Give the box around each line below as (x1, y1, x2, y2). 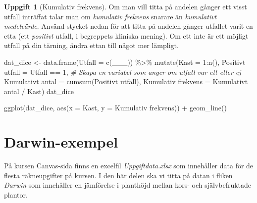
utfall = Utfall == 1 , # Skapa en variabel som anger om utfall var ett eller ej (4, 66, 241, 77)
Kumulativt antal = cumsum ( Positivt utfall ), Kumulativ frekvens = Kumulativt (4, 76, 248, 87)
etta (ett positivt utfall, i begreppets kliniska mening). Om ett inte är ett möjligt (4, 30, 249, 41)
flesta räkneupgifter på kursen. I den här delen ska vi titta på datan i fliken (4, 170, 233, 180)
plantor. (4, 189, 28, 200)
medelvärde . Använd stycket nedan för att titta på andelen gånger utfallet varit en (4, 21, 253, 31)
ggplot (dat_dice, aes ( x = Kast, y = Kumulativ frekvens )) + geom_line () (4, 102, 227, 113)
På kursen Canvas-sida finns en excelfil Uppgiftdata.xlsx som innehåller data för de (4, 160, 254, 171)
